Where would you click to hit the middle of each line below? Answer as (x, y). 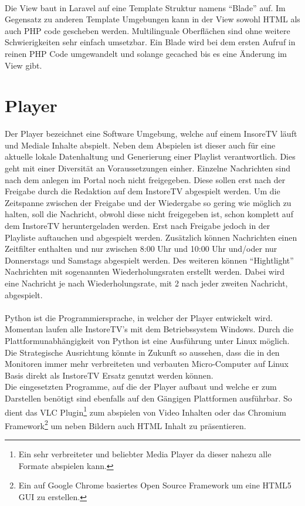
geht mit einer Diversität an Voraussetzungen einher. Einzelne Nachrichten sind (148, 168)
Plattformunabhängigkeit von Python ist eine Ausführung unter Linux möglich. (147, 340)
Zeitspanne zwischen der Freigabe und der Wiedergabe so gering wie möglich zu (148, 202)
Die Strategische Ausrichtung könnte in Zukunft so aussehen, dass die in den (142, 352)
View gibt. (23, 65)
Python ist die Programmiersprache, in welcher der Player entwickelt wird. (139, 317)
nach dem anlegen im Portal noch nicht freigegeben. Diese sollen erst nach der (145, 179)
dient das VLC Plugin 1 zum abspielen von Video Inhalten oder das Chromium (145, 411)
